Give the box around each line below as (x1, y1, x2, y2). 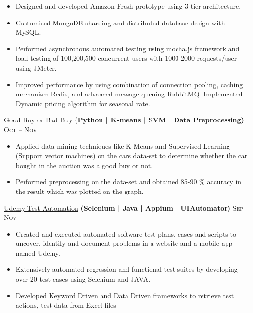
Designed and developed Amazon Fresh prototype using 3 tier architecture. (15, 1, 241, 11)
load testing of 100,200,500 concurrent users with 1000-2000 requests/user (15, 53, 237, 63)
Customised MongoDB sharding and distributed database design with (15, 17, 225, 27)
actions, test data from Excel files (15, 300, 116, 310)
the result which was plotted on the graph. (15, 186, 144, 196)
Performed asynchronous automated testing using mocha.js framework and (15, 43, 240, 53)
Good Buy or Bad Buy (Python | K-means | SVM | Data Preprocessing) (4, 115, 244, 125)
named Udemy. (15, 247, 60, 258)
